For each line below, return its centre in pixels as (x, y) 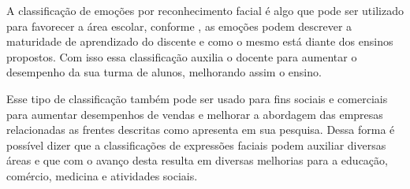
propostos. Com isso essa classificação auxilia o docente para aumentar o (182, 56)
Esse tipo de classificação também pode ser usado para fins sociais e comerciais (197, 98)
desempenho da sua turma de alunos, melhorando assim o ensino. (164, 72)
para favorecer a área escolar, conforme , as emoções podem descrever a (179, 26)
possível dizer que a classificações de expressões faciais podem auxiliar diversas (196, 145)
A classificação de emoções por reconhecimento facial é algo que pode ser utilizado (205, 10)
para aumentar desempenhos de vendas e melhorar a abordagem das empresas (195, 114)
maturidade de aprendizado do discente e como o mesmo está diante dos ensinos (200, 41)
